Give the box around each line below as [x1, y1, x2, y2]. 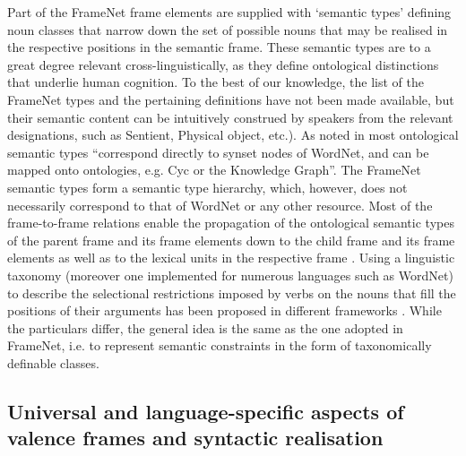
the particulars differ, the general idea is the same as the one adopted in [7, 318, 403, 337]
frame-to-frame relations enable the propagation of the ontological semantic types [7, 213, 454, 232]
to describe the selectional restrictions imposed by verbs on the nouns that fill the [7, 283, 456, 302]
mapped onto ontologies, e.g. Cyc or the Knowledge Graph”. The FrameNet [7, 160, 421, 179]
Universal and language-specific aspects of [7, 397, 404, 425]
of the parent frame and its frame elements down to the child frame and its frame [7, 230, 455, 249]
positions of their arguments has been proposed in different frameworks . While [7, 301, 442, 320]
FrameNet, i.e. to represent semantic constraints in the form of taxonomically [7, 336, 432, 355]
